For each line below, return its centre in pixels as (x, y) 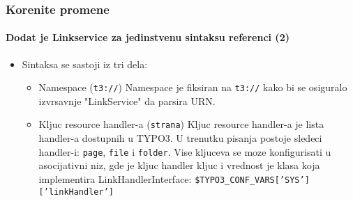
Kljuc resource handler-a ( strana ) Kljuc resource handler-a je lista (181, 124)
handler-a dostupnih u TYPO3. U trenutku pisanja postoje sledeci (180, 138)
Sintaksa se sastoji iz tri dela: (85, 64)
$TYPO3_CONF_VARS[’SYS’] (252, 180)
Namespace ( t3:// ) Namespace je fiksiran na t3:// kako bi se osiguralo (193, 87)
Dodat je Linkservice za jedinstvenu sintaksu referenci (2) (148, 37)
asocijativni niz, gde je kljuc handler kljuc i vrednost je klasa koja (179, 165)
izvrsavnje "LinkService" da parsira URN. (127, 100)
